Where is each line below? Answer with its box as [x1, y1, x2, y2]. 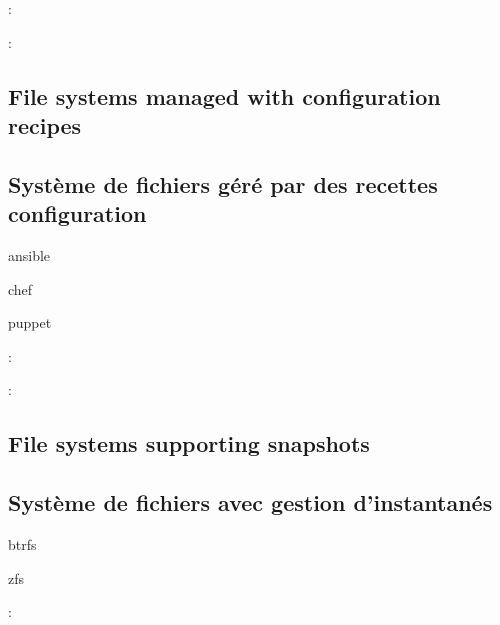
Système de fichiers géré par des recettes [8, 168, 438, 199]
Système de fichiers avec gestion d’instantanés [8, 487, 493, 518]
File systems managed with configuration [8, 80, 441, 111]
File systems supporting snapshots [8, 428, 370, 459]
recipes [8, 109, 82, 140]
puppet [8, 312, 52, 333]
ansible [8, 244, 51, 265]
